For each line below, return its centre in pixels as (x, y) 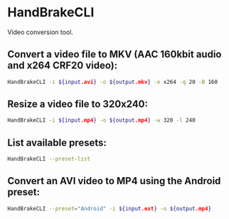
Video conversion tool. (40, 32)
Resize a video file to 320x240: (78, 104)
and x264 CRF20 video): (63, 66)
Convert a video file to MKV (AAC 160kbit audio (114, 54)
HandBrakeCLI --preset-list (49, 159)
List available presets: (57, 143)
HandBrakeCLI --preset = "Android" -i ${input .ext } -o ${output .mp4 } (110, 208)
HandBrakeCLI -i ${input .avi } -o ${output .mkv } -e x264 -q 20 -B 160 (113, 82)
